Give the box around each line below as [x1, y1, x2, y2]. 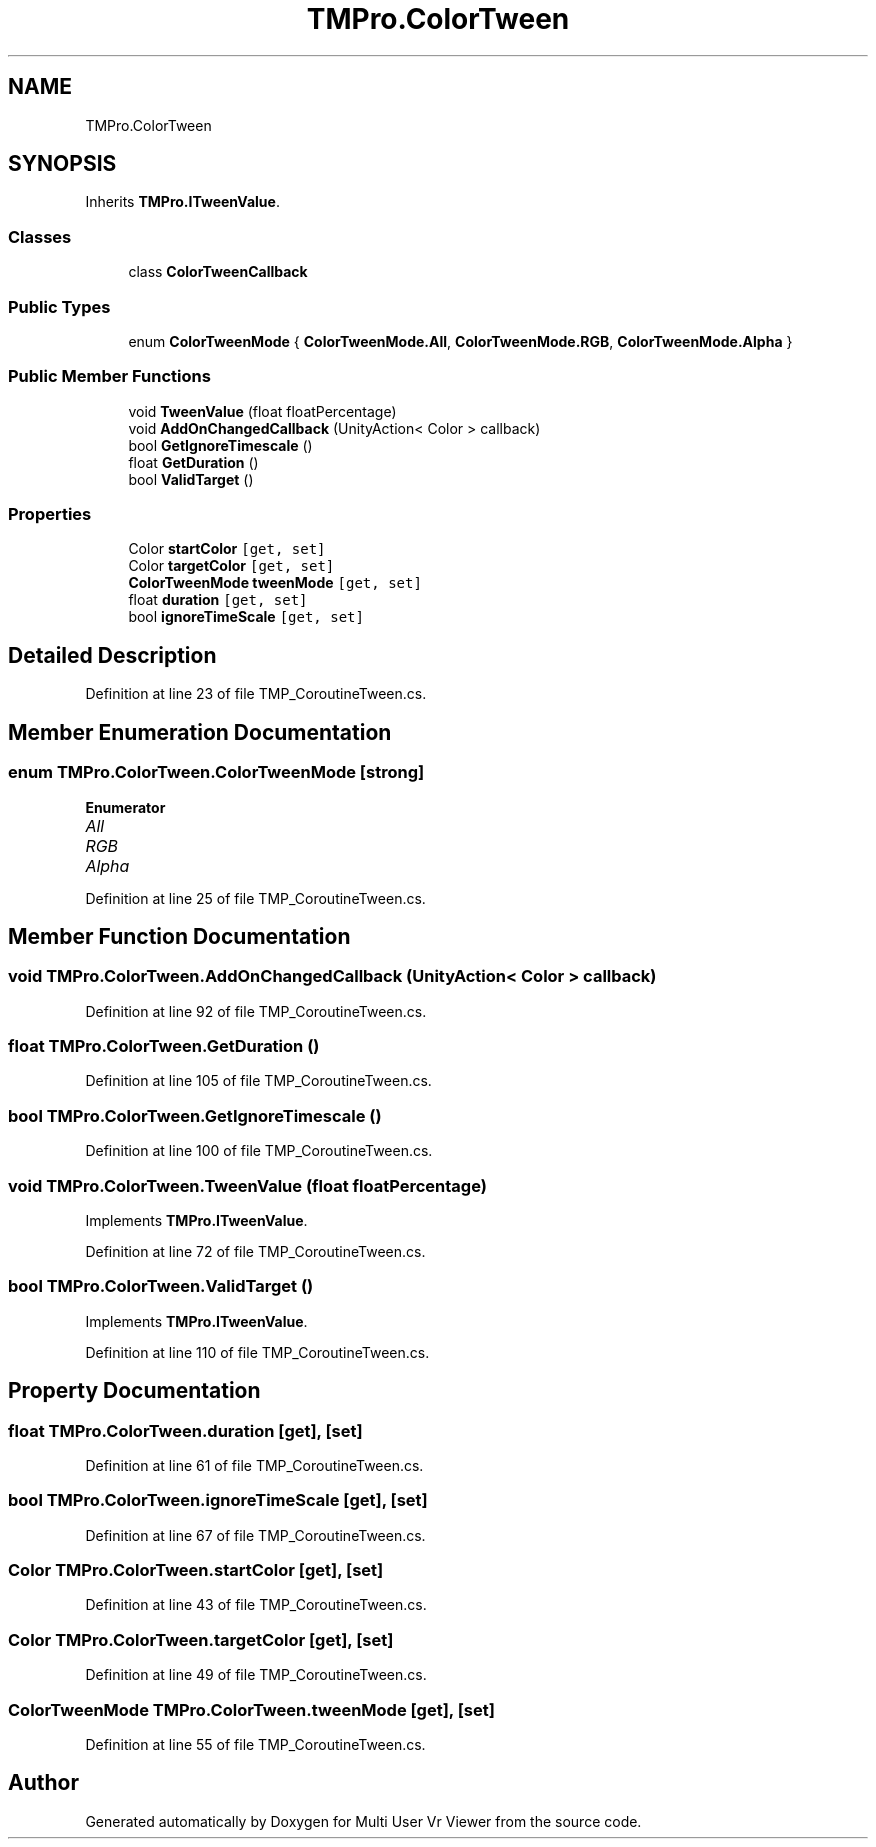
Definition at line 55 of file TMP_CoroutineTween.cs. [85, 1735, 426, 1753]
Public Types [8, 296, 111, 317]
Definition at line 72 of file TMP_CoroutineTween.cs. [85, 1242, 426, 1260]
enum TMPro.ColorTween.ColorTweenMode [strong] [8, 762, 425, 783]
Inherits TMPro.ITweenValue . [85, 193, 280, 211]
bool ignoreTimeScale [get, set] [128, 608, 364, 626]
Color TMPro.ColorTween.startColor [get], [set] [8, 1560, 384, 1581]
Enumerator [85, 798, 166, 816]
